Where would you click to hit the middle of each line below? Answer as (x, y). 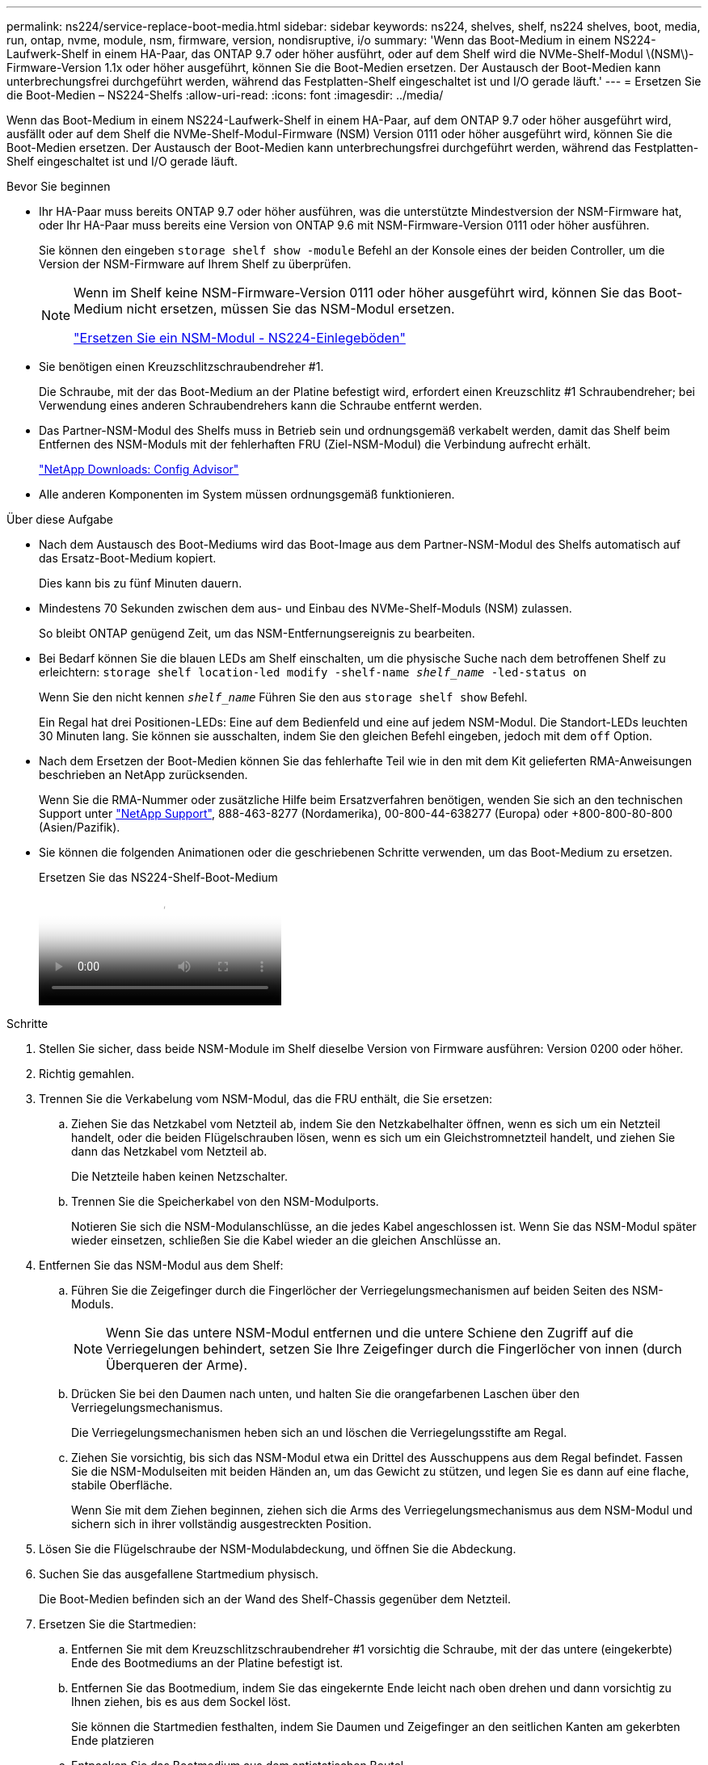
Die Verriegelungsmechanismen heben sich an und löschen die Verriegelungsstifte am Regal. (319, 1432)
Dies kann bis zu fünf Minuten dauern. (141, 583)
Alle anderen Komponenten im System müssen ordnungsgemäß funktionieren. (247, 494)
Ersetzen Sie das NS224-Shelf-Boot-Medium (158, 877)
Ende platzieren (113, 1740)
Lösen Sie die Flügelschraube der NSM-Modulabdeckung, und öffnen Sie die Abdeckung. (278, 1549)
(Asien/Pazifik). (80, 827)
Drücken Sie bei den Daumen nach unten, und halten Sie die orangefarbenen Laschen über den (325, 1394)
